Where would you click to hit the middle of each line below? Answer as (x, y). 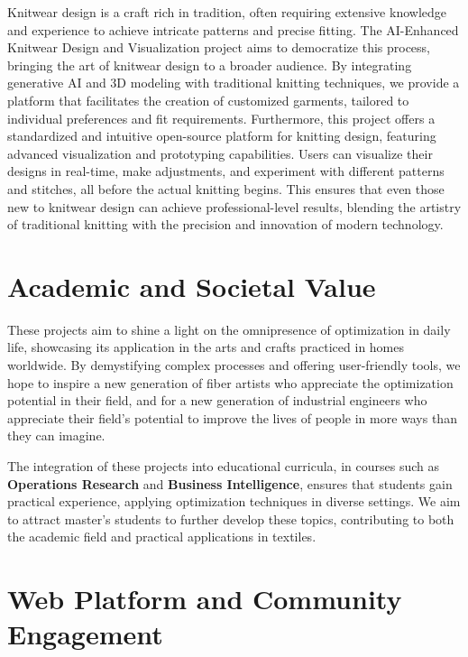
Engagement (85, 634)
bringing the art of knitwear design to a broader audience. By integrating (210, 65)
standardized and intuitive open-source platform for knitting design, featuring (222, 136)
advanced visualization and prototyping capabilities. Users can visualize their (220, 153)
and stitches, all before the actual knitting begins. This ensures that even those (226, 188)
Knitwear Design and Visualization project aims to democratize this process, (219, 47)
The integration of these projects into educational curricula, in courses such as (223, 466)
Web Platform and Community (205, 599)
